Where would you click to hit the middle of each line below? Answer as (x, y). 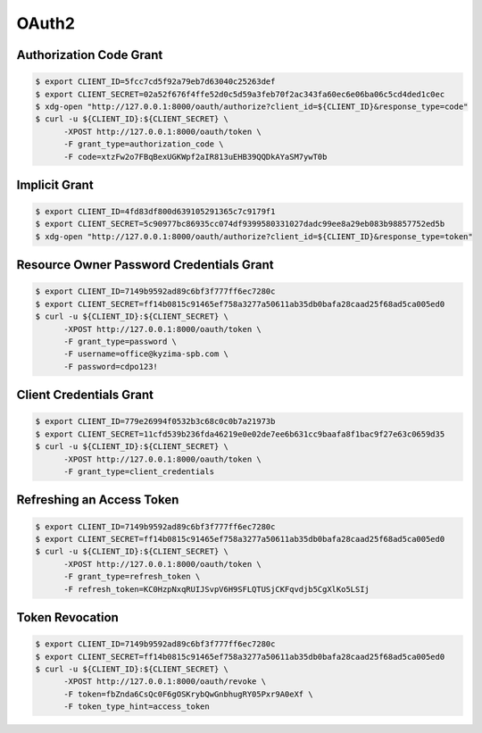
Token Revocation (68, 617)
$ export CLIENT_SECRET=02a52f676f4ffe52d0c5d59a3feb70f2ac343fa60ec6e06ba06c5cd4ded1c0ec (240, 94)
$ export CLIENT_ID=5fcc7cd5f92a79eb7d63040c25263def (155, 82)
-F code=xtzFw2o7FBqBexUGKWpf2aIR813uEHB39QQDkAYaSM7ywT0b (195, 157)
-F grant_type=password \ (120, 342)
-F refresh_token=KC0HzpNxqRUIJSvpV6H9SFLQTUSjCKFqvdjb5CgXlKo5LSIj (217, 589)
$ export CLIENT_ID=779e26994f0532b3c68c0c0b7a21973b (155, 421)
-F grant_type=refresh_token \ (132, 577)
